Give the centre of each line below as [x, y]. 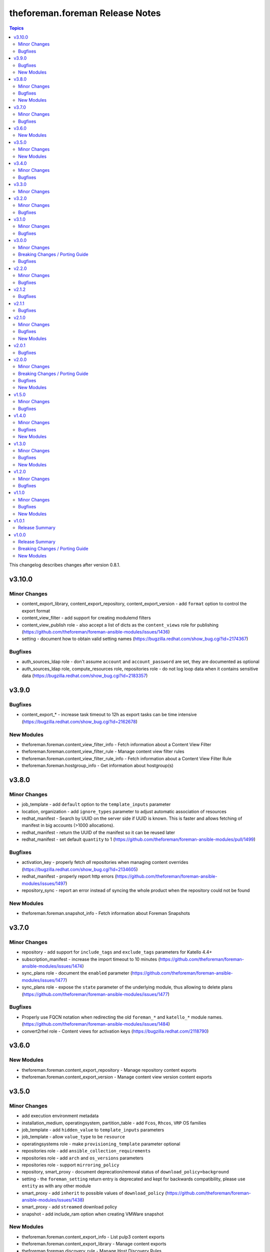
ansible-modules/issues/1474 [52, 966]
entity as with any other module [56, 1186]
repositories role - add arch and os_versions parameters [82, 1158]
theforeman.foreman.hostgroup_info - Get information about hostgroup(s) [97, 766]
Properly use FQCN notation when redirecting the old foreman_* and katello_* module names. [122, 1017]
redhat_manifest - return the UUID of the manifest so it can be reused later [98, 832]
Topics [16, 28]
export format [36, 610]
